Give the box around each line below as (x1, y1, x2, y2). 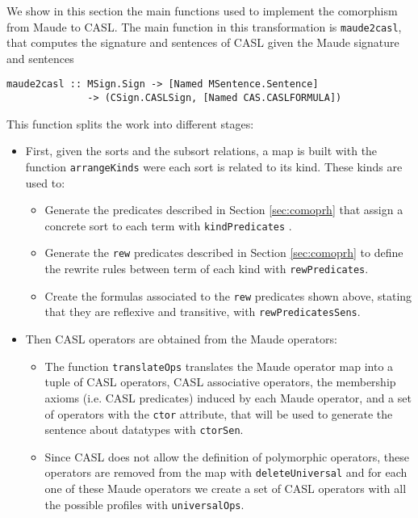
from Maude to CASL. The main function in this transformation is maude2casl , (6, 18, 402, 35)
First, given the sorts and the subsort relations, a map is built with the (25, 142, 378, 159)
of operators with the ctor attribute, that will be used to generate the (44, 405, 393, 422)
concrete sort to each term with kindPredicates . (44, 217, 292, 234)
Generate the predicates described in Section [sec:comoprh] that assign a (44, 201, 403, 218)
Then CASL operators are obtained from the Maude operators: (25, 331, 337, 347)
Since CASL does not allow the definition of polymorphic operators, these (44, 448, 409, 465)
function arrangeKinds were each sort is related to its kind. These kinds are (25, 158, 403, 175)
